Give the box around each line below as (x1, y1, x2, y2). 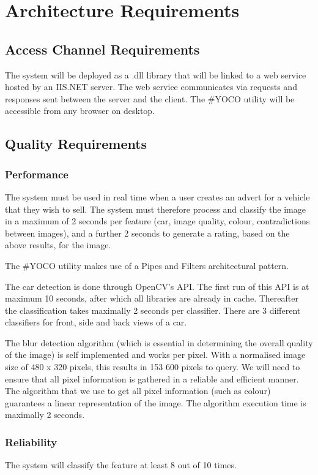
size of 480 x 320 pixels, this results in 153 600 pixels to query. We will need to (5, 360, 300, 373)
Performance (5, 166, 68, 181)
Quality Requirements (5, 134, 147, 153)
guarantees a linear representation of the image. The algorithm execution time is (5, 396, 306, 409)
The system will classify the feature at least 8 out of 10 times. (5, 458, 237, 471)
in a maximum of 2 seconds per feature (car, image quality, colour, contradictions (5, 215, 310, 227)
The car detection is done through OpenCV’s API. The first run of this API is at (5, 279, 309, 292)
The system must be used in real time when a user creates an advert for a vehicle (5, 190, 310, 203)
